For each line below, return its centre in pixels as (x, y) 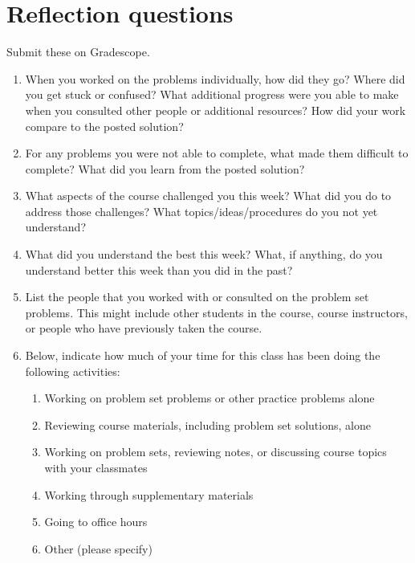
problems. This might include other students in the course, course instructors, (216, 312)
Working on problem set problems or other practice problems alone (210, 398)
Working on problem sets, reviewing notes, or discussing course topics (216, 452)
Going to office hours (96, 522)
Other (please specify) (98, 548)
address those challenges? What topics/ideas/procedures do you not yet (201, 211)
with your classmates (96, 467)
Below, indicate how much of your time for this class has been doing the (203, 355)
